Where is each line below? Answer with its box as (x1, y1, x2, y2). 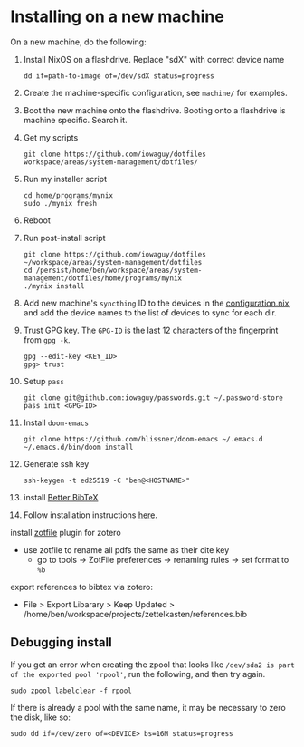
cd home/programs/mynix (23, 190, 114, 200)
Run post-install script (23, 232, 107, 243)
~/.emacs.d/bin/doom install (23, 442, 134, 451)
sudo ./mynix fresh (23, 199, 98, 208)
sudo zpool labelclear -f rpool (10, 686, 132, 695)
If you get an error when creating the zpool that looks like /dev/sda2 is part (10, 659, 295, 670)
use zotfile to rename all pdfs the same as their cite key (23, 544, 230, 555)
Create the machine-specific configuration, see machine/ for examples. (23, 87, 288, 98)
